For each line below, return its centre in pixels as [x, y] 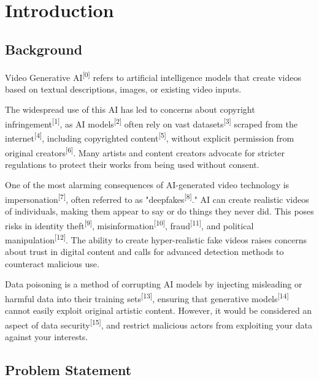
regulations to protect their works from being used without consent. [132, 164]
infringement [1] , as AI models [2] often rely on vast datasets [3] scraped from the [151, 123]
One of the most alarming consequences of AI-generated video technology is [147, 185]
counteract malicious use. [52, 263]
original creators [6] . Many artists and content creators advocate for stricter [145, 151]
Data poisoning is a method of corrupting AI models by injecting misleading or [154, 284]
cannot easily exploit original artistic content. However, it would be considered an [159, 310]
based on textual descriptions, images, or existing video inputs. [123, 89]
